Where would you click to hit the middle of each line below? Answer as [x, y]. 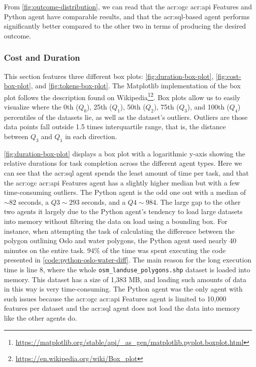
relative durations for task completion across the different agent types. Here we [123, 163]
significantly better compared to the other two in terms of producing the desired [125, 26]
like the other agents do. [41, 317]
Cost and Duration [42, 57]
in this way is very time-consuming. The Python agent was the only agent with [123, 289]
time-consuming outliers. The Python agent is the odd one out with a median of [125, 192]
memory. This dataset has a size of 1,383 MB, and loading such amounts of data [125, 279]
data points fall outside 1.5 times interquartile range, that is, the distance [115, 127]
